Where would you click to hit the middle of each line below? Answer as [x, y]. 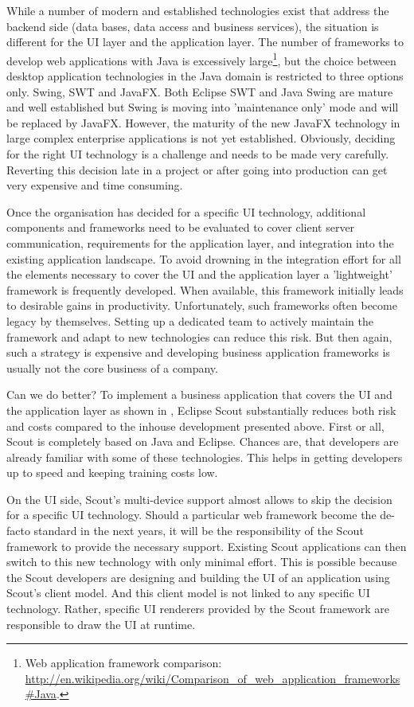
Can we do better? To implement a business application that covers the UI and [199, 395]
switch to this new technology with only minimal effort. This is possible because [202, 562]
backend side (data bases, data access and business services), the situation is [193, 26]
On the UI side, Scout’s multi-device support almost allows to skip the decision [199, 499]
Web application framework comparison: [123, 663]
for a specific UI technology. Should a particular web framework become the [191, 515]
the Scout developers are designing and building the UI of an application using [198, 577]
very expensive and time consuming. [95, 185]
